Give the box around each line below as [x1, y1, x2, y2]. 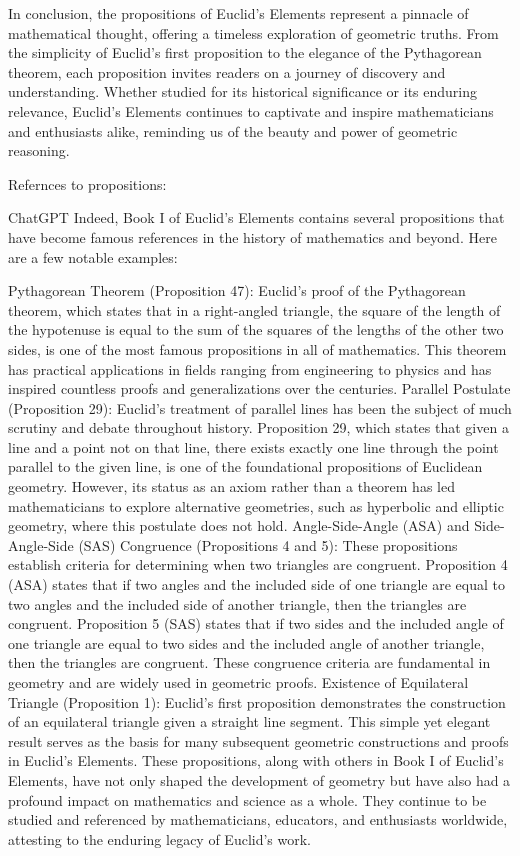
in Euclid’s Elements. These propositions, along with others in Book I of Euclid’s [8, 750, 504, 771]
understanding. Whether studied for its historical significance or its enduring [8, 81, 477, 102]
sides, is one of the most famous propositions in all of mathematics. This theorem [8, 338, 507, 359]
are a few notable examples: [8, 246, 178, 267]
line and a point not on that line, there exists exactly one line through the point [8, 436, 499, 457]
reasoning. [8, 140, 70, 161]
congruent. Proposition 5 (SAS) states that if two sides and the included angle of [8, 613, 504, 634]
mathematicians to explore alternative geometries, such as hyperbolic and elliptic [8, 495, 504, 516]
